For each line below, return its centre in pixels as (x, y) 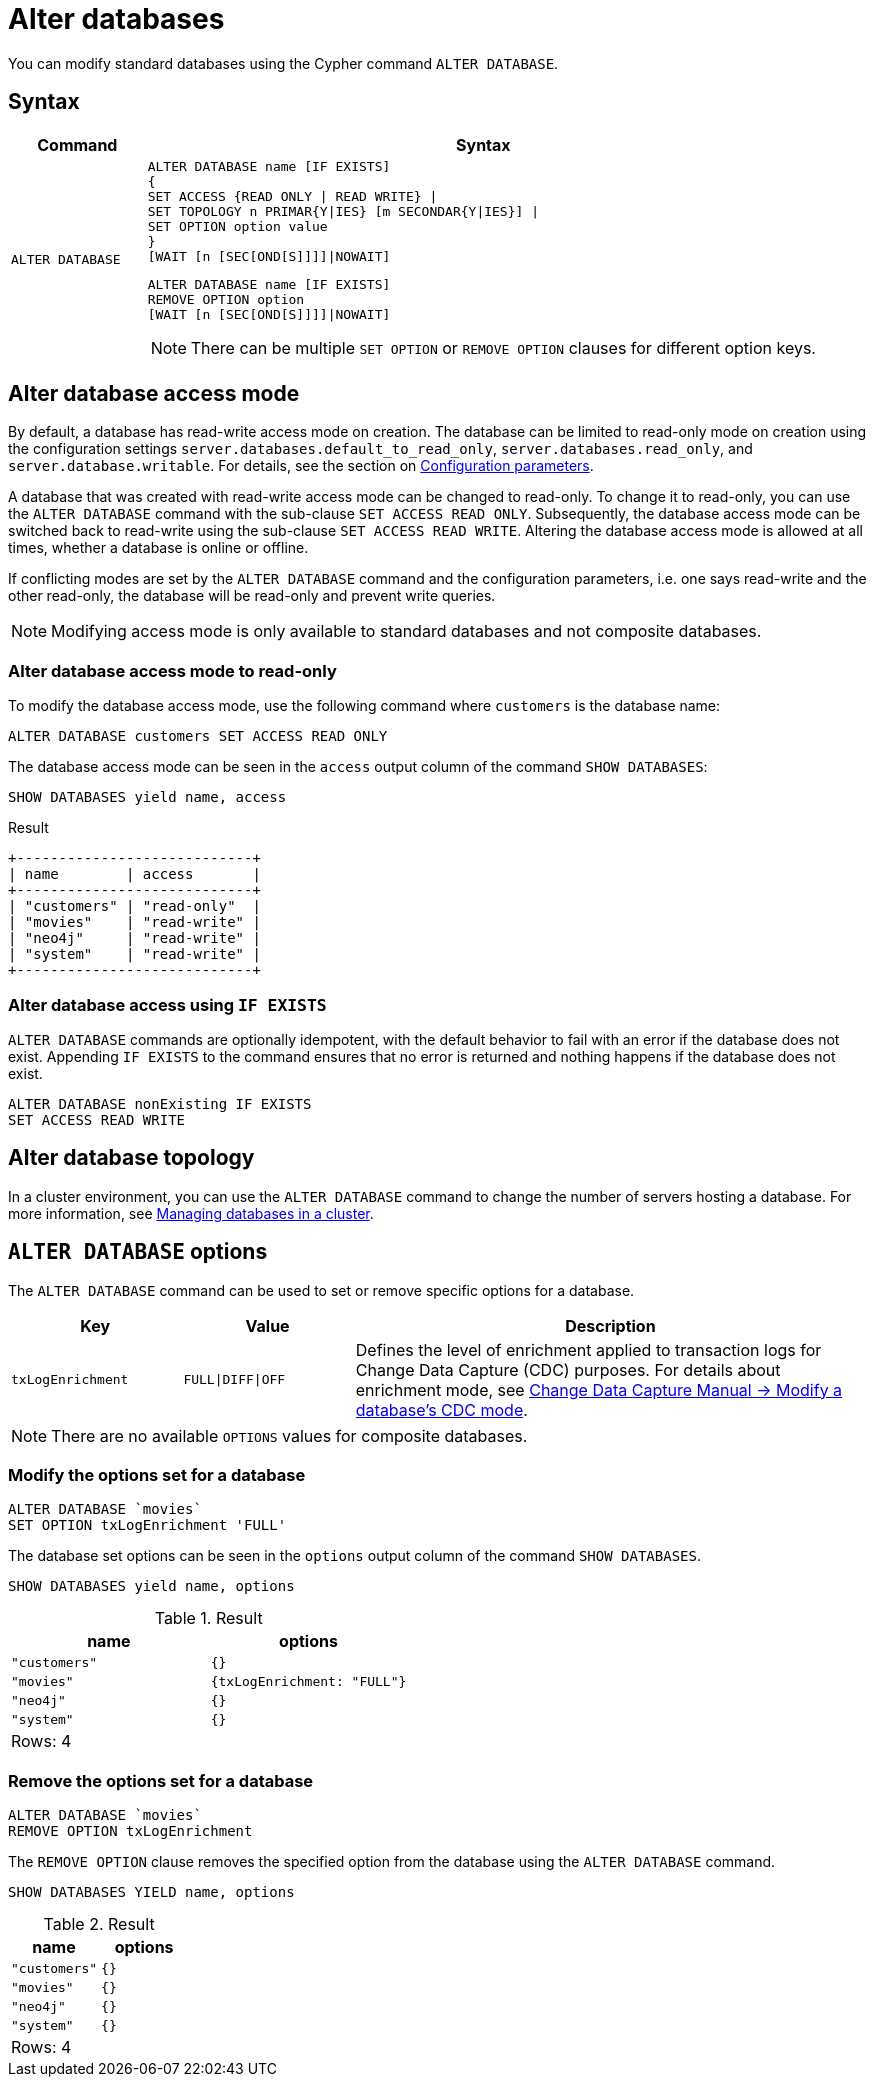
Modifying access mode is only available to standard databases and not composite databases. (406, 631)
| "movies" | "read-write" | (134, 922)
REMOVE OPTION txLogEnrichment (130, 1831)
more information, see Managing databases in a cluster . (191, 1213)
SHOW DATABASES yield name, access (147, 797)
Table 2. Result (99, 1924)
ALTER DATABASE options (138, 1252)
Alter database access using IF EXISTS (167, 1004)
